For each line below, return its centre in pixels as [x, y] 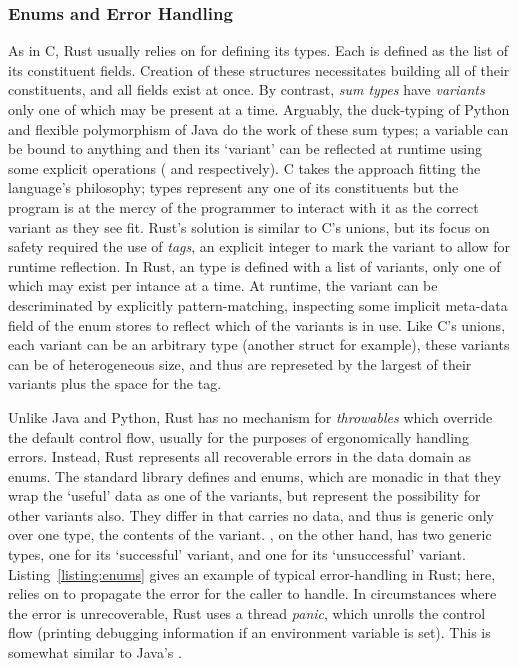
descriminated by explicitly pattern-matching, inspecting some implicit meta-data [258, 304]
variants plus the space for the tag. [115, 383]
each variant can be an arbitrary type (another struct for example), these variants [259, 344]
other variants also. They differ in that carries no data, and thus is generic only [251, 514]
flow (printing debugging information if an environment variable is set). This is [249, 632]
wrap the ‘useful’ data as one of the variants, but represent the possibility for [244, 495]
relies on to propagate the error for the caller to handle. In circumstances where [252, 593]
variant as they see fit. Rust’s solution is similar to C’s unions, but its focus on [249, 226]
